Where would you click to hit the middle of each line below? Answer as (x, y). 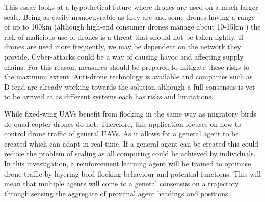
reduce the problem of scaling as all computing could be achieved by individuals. (130, 153)
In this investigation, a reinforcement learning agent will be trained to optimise (128, 163)
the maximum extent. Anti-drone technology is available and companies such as (128, 77)
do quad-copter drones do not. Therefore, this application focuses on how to (123, 123)
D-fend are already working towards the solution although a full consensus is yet (130, 86)
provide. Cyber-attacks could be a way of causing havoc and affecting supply (124, 56)
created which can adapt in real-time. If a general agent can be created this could (131, 143)
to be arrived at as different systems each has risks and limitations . (109, 96)
